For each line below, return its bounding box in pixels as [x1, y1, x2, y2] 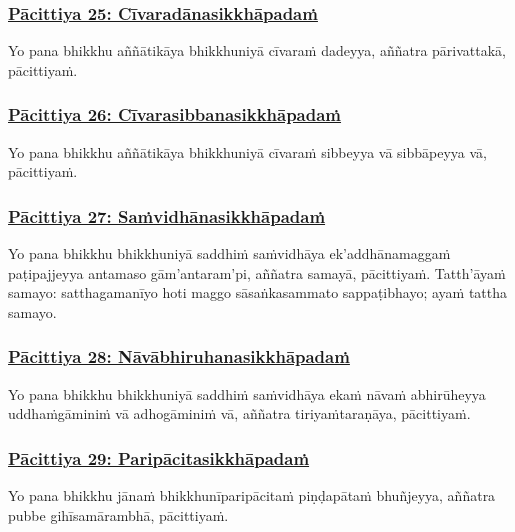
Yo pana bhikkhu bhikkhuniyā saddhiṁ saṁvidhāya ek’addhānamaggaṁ [8, 243, 451, 264]
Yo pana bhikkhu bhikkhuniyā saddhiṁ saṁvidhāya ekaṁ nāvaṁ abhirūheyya [8, 383, 486, 404]
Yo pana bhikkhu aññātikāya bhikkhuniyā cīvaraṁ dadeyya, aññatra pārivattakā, [8, 40, 507, 61]
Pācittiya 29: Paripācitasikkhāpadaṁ [8, 445, 310, 470]
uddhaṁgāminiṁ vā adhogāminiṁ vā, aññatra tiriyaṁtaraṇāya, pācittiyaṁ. [8, 403, 471, 424]
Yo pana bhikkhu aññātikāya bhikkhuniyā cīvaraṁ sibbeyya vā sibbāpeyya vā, [8, 141, 487, 162]
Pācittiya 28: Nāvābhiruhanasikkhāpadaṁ [8, 344, 350, 369]
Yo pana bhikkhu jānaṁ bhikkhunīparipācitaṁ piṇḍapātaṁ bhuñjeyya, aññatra [8, 485, 496, 506]
